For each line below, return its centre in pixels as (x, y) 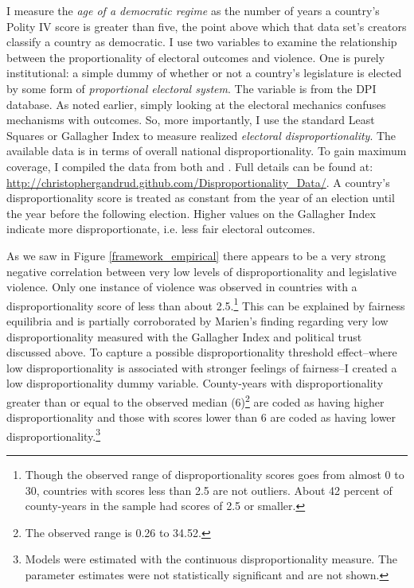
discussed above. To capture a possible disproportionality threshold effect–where (202, 352)
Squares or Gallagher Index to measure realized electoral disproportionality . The (201, 135)
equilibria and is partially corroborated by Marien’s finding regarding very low (197, 320)
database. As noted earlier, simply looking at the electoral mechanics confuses (196, 104)
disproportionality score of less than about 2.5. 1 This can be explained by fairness (206, 304)
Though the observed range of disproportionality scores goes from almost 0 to (215, 474)
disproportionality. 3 (54, 434)
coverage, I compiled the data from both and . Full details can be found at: (190, 166)
